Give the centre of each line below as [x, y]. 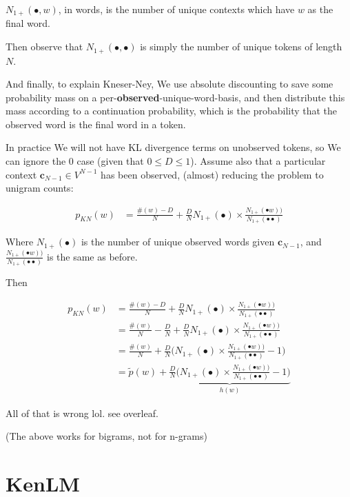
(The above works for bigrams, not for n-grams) [106, 436]
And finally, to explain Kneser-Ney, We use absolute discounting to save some [169, 84]
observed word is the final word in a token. [96, 124]
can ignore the [36, 161]
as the [320, 9]
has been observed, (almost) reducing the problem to [212, 174]
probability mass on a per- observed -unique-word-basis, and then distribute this [175, 97]
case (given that [110, 161]
